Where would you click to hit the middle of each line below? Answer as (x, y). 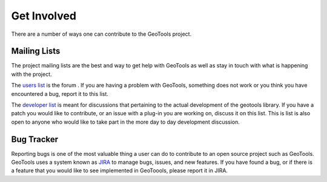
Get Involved (44, 16)
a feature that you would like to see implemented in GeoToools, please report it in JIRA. (120, 170)
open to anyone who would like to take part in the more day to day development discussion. (126, 122)
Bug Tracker (35, 139)
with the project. (31, 74)
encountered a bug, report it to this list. (60, 93)
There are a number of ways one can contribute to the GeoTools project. (101, 34)
